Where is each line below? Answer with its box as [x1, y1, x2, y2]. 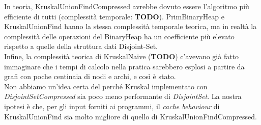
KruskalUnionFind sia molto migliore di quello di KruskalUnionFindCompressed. [4, 111, 257, 121]
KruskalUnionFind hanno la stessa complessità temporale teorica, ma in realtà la [4, 21, 257, 32]
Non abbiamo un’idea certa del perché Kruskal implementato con [4, 81, 208, 91]
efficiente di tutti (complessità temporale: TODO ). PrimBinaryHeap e [4, 11, 225, 21]
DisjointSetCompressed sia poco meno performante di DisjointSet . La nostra [4, 91, 242, 102]
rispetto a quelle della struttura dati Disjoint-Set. [4, 41, 158, 52]
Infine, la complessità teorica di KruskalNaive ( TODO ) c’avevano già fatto [4, 51, 239, 61]
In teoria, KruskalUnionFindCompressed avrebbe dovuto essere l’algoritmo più [4, 1, 249, 11]
